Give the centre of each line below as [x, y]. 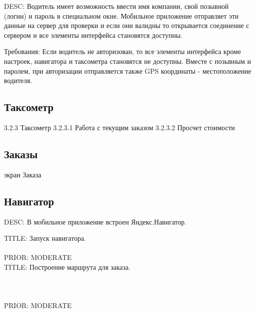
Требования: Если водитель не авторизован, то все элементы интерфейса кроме [123, 51]
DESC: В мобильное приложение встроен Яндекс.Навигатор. [95, 221]
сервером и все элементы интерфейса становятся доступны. [93, 35]
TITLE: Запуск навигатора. [45, 238]
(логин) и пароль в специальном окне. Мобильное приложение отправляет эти [121, 15]
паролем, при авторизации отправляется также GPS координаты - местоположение [128, 71]
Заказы [21, 154]
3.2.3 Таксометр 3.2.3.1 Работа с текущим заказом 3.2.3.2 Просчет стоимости [120, 127]
